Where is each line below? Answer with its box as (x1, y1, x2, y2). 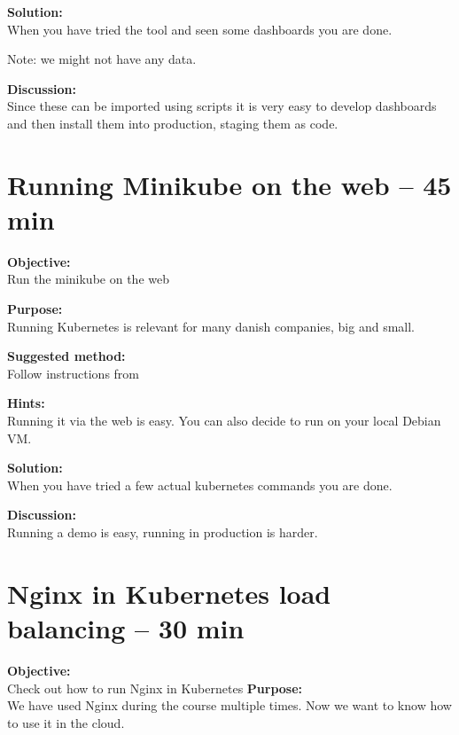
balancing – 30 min (7, 609, 245, 645)
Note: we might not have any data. (7, 50, 197, 68)
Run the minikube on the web (7, 270, 169, 288)
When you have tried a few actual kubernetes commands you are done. (7, 475, 393, 494)
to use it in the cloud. (7, 713, 125, 731)
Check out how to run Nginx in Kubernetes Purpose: (7, 678, 303, 697)
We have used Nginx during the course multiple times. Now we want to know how (7, 696, 452, 715)
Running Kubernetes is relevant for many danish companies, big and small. (7, 317, 415, 335)
